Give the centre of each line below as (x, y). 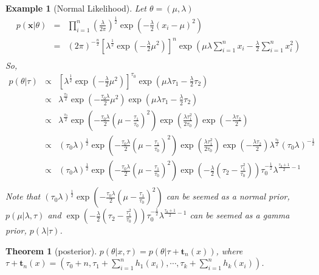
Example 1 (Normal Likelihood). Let (76, 8)
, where (229, 250)
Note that (23, 196)
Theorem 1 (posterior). (51, 250)
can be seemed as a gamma (240, 215)
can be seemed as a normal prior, (228, 196)
